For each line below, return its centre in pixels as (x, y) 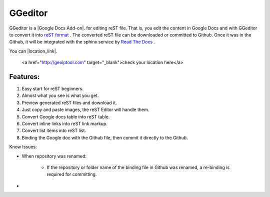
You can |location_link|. (33, 51)
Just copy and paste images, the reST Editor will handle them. (85, 109)
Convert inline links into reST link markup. (64, 123)
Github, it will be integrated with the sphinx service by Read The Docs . (82, 42)
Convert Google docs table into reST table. (66, 116)
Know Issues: (23, 147)
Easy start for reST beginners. (52, 89)
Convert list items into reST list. (54, 130)
